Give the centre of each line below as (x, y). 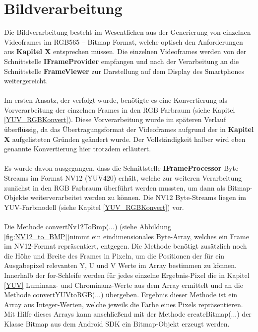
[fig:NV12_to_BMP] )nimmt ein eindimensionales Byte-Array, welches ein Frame (127, 236)
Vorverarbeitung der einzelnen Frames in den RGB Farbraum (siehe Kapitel (120, 109)
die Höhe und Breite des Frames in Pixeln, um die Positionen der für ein (114, 255)
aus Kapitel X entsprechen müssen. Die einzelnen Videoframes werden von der (125, 51)
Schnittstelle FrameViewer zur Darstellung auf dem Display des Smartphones (124, 71)
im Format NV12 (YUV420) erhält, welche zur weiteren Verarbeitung (136, 178)
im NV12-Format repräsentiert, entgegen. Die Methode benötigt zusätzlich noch (126, 246)
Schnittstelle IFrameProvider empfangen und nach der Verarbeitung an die (122, 61)
